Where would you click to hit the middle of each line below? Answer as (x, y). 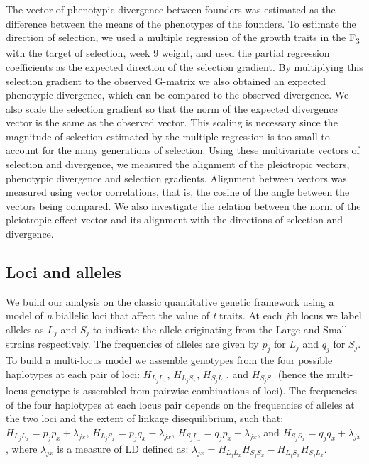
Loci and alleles (64, 272)
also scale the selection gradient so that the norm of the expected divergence (172, 108)
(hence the (301, 374)
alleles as (25, 330)
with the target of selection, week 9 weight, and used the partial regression (168, 53)
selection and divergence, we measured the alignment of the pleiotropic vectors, (178, 164)
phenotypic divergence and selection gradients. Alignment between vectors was (176, 178)
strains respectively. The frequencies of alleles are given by (132, 344)
